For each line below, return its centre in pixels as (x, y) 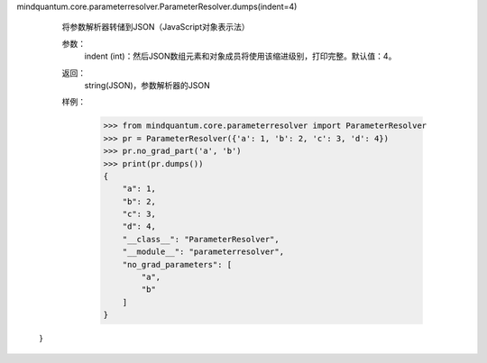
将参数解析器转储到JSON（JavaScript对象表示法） (156, 27)
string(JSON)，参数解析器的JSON (147, 85)
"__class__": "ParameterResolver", (201, 239)
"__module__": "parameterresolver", (203, 252)
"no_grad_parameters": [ (177, 264)
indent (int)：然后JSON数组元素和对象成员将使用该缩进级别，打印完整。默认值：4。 (240, 56)
